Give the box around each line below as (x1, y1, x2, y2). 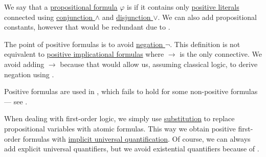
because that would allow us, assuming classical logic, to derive (60, 58, 258, 69)
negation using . (4, 69, 54, 79)
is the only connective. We (180, 49, 262, 59)
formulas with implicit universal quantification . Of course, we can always (23, 133, 251, 144)
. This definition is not (170, 38, 240, 49)
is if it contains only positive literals (127, 2, 239, 12)
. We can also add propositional (158, 11, 257, 22)
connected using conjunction (4, 11, 93, 22)
